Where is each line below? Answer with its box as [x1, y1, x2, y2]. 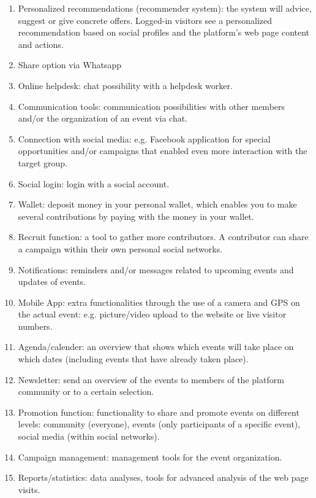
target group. [18, 156, 68, 169]
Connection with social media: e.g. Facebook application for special [18, 132, 271, 145]
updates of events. [18, 275, 86, 288]
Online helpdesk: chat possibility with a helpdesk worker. [18, 79, 233, 91]
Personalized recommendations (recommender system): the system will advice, [18, 2, 312, 14]
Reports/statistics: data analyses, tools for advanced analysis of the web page [18, 471, 309, 484]
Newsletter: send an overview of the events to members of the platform [18, 373, 284, 386]
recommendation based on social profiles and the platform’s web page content [18, 26, 310, 39]
